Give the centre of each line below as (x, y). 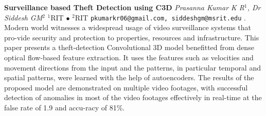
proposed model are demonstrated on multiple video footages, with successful (126, 87)
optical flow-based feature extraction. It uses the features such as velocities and (129, 57)
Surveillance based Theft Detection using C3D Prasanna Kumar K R (125, 7)
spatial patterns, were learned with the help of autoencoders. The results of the (129, 77)
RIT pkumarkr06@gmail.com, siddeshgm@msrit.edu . (160, 17)
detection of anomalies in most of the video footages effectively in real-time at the (133, 97)
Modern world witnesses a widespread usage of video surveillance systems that (128, 27)
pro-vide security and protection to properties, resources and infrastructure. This (132, 37)
